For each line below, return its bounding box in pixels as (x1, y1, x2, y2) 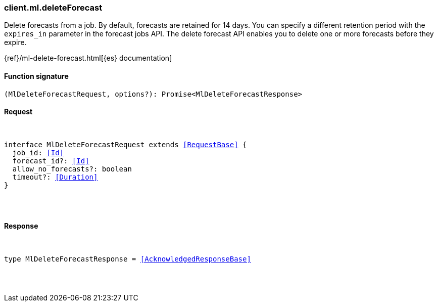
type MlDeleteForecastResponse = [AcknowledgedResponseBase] (4, 255, 251, 264)
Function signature (4, 71, 69, 80)
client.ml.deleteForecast (4, 3, 103, 13)
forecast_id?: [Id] (12, 156, 89, 165)
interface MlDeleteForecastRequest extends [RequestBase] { (4, 140, 247, 149)
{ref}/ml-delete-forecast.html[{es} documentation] (4, 54, 172, 63)
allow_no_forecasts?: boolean (12, 164, 132, 173)
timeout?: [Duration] (12, 172, 98, 181)
